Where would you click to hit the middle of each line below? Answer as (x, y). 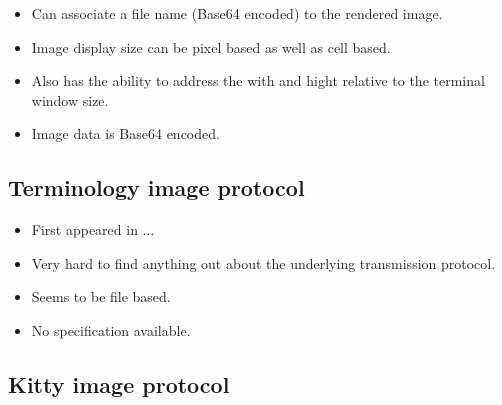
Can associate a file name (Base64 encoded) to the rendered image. (237, 13)
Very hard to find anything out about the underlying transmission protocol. (263, 262)
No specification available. (111, 329)
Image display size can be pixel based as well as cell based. (211, 46)
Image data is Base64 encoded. (125, 133)
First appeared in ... (93, 229)
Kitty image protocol (119, 383)
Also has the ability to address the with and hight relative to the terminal (258, 80)
